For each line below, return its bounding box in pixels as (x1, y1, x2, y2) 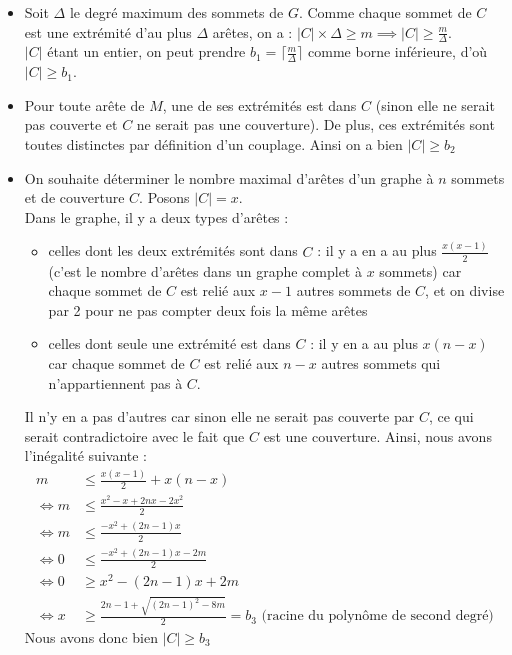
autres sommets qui (321, 352, 441, 373)
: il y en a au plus (310, 333, 418, 354)
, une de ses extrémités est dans (162, 94, 357, 115)
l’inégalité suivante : (24, 445, 147, 466)
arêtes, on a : (212, 21, 293, 42)
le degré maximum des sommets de (69, 2, 284, 22)
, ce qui (428, 406, 474, 427)
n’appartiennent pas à (48, 372, 183, 393)
